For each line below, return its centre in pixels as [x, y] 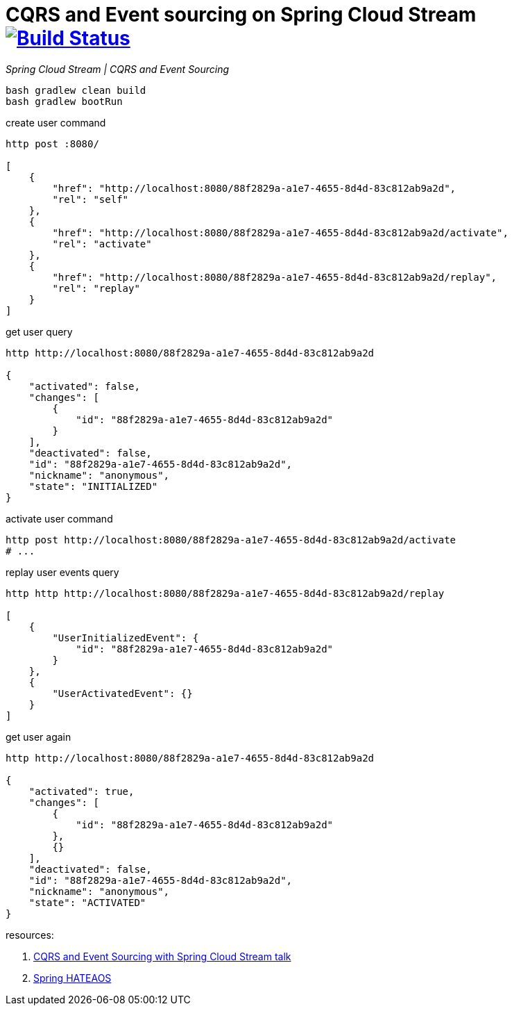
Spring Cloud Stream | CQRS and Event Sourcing [118, 69]
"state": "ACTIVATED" [87, 902]
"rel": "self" [91, 199]
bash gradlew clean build [76, 90]
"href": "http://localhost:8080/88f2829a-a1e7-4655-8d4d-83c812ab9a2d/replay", [275, 277]
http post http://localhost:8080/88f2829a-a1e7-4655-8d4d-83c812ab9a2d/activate [231, 540]
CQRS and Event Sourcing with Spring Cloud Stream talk [162, 956]
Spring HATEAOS [72, 978]
